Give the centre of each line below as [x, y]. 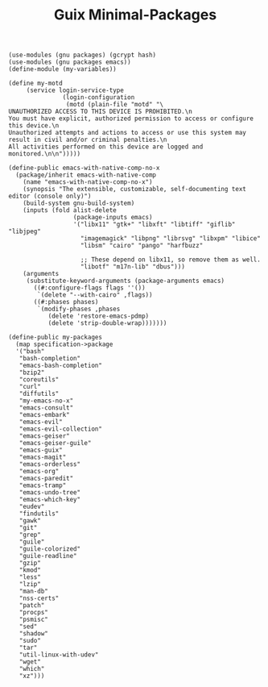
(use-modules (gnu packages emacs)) [70, 62]
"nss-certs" [39, 598]
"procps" [33, 613]
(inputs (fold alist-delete [70, 210]
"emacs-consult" [46, 408]
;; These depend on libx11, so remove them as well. [171, 260]
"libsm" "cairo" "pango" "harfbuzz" [142, 246]
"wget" [30, 662]
